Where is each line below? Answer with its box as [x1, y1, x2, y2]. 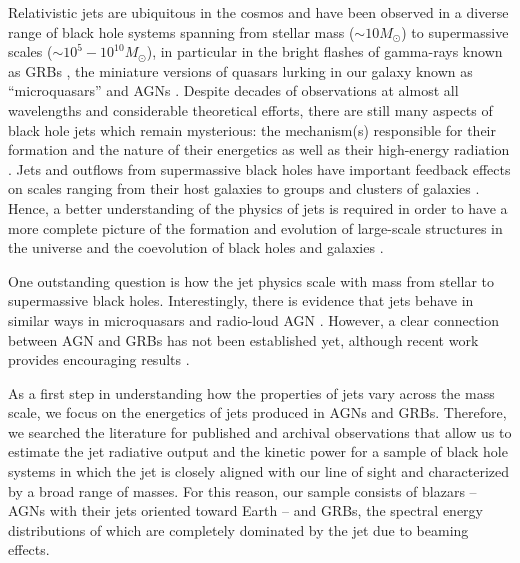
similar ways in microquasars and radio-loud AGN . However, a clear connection [8, 309, 500, 330]
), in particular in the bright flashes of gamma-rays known [146, 41, 503, 62]
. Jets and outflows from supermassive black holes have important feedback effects [8, 158, 511, 179]
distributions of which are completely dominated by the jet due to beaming [8, 519, 469, 540]
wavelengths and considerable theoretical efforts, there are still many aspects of [8, 99, 493, 120]
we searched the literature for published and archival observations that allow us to [8, 421, 512, 442]
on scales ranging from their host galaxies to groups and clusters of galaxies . [8, 178, 480, 199]
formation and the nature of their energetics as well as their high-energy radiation [8, 139, 510, 160]
